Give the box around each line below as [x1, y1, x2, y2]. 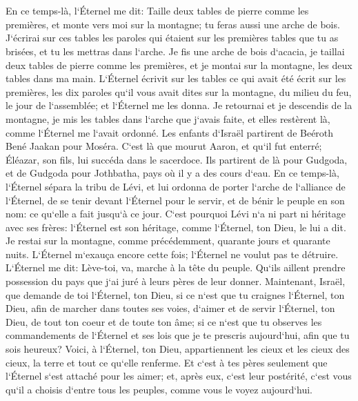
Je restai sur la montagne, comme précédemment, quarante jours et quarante [6, 233, 330, 248]
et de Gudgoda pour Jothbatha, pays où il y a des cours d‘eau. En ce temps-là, [6, 166, 339, 180]
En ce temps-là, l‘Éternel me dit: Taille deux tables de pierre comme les [6, 3, 309, 18]
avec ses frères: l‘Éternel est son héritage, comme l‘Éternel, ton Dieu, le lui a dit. [6, 219, 346, 234]
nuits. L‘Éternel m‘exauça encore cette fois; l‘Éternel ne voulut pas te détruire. [6, 246, 339, 261]
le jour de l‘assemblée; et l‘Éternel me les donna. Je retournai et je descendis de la [6, 98, 352, 113]
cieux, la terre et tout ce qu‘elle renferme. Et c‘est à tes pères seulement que [6, 355, 328, 369]
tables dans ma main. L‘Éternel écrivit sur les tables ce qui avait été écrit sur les [6, 71, 346, 86]
